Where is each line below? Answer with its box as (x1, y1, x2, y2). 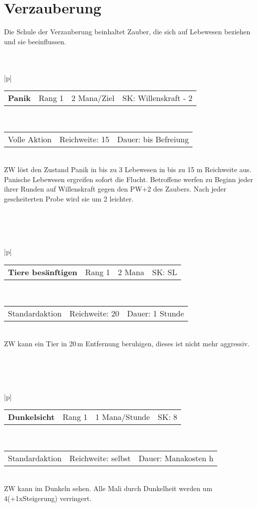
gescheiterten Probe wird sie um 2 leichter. (4, 194, 134, 204)
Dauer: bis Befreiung (117, 133, 189, 145)
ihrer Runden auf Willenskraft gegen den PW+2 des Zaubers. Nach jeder (4, 184, 227, 194)
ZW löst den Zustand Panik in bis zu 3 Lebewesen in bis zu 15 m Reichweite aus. (4, 164, 252, 175)
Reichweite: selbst (69, 452, 131, 464)
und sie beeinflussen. (4, 36, 66, 46)
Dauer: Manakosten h (138, 452, 214, 464)
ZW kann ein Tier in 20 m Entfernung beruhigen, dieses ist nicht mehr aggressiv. (4, 338, 250, 349)
